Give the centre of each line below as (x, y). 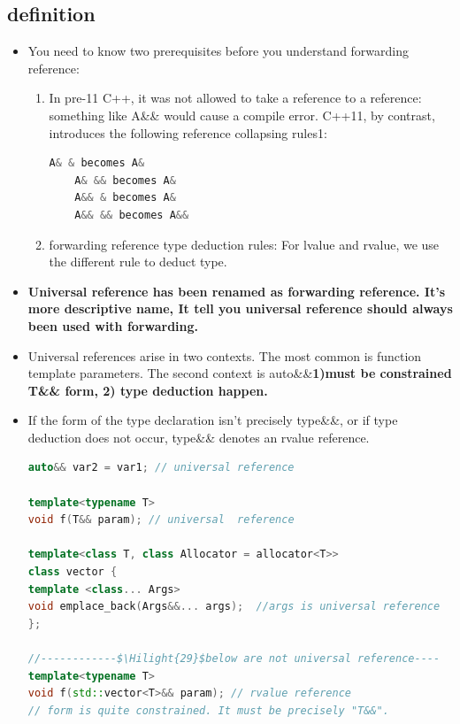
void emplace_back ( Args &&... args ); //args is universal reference (234, 607)
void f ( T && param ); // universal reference (161, 520)
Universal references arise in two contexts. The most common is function (225, 355)
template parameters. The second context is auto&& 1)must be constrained (240, 373)
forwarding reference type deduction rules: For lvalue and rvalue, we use (244, 244)
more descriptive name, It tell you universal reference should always (240, 308)
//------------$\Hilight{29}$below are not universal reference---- (234, 659)
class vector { (73, 572)
